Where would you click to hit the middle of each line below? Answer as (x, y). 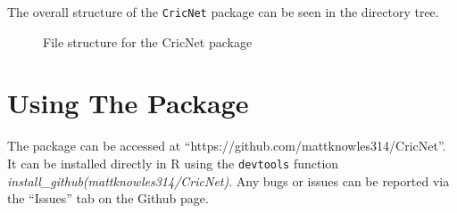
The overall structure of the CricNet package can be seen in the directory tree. (223, 12)
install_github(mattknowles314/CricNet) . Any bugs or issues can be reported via (228, 180)
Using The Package (128, 103)
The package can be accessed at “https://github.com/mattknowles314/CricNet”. (227, 146)
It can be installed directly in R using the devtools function (173, 163)
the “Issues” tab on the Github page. (108, 198)
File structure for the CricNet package (148, 41)
